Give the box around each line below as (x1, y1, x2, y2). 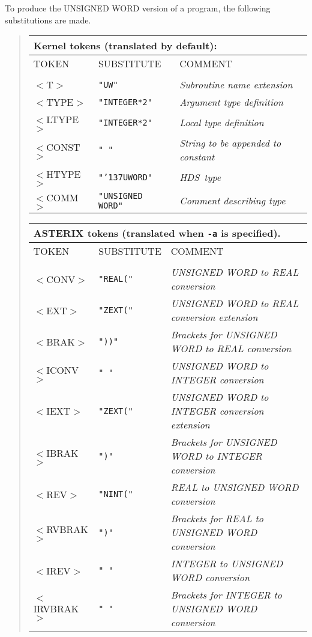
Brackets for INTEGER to (170, 588, 282, 602)
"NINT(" (98, 489, 133, 499)
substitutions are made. (5, 13, 91, 26)
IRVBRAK (33, 602, 79, 616)
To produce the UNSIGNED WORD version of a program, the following (5, 2, 271, 14)
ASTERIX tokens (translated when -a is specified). (33, 226, 281, 240)
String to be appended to (179, 136, 281, 150)
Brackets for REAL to (170, 511, 264, 526)
